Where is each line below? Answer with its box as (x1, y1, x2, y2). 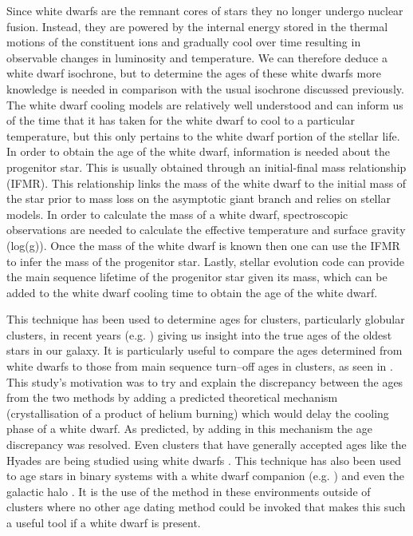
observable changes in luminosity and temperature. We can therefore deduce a (6, 49, 387, 66)
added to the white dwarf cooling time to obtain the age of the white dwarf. (6, 284, 378, 300)
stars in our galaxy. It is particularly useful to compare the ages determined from (6, 342, 403, 359)
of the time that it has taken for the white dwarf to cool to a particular (6, 112, 355, 129)
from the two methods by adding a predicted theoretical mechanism (6, 389, 338, 406)
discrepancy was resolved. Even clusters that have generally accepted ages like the (6, 436, 407, 453)
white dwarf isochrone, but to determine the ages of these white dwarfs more (6, 65, 381, 81)
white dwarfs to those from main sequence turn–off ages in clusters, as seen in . (6, 358, 393, 375)
